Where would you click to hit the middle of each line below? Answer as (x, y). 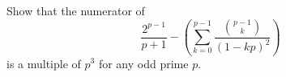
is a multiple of (44, 63)
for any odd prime (143, 63)
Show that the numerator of (76, 10)
